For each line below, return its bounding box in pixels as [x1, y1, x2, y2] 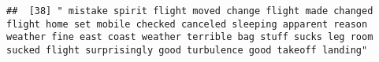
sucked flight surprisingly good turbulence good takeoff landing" [6, 44, 368, 56]
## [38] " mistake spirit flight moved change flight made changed [6, 5, 373, 16]
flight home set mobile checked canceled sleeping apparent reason [6, 18, 368, 30]
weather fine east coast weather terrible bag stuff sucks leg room [6, 31, 373, 43]
